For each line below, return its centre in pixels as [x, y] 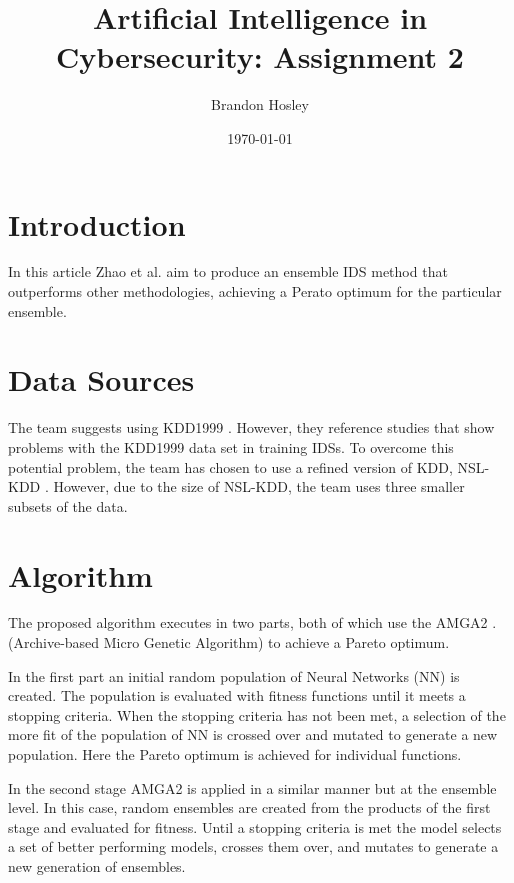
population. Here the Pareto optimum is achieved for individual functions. [235, 754]
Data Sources [101, 379]
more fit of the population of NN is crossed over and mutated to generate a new [253, 734]
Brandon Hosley [260, 104]
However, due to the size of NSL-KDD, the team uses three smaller [259, 486]
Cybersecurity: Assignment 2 [260, 56]
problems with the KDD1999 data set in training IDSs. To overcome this [231, 446]
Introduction [97, 223]
